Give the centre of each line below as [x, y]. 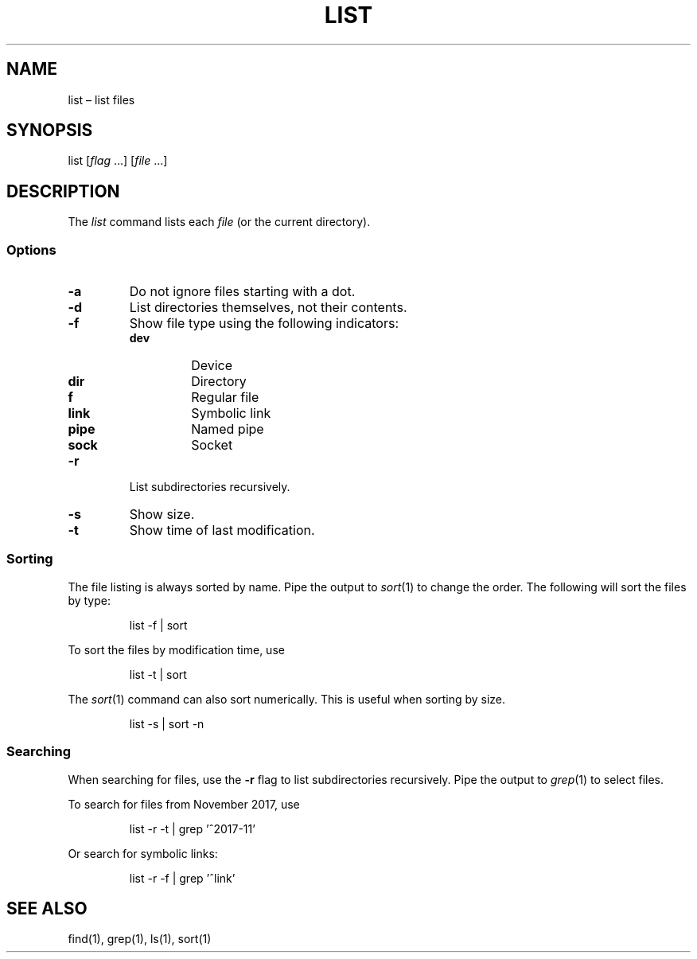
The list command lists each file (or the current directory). [219, 222]
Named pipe [228, 429]
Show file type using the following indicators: [264, 324]
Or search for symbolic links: [143, 853]
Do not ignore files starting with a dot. [242, 292]
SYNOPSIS [50, 131]
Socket [212, 445]
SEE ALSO [47, 908]
